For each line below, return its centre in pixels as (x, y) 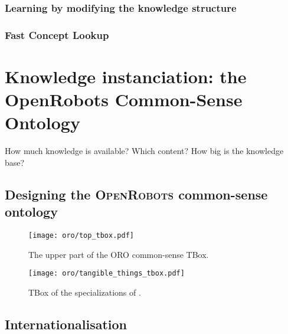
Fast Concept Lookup (57, 35)
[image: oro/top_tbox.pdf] (81, 235)
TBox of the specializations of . (85, 292)
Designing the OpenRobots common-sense (136, 194)
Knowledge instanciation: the (126, 76)
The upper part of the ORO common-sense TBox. (119, 254)
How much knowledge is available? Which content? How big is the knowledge (144, 151)
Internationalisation (66, 324)
